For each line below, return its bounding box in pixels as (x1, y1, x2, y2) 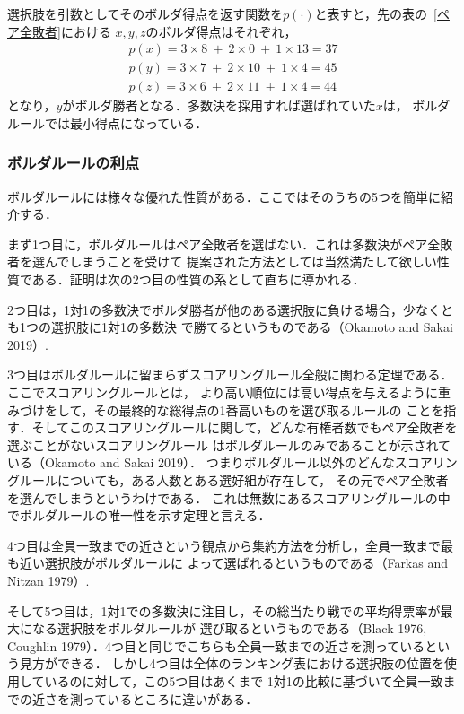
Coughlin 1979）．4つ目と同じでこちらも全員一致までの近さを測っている (7, 636, 425, 655)
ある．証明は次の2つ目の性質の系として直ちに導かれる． (31, 270, 365, 289)
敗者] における (31, 22, 111, 40)
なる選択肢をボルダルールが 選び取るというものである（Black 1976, (31, 619, 427, 638)
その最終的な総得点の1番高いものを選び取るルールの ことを (93, 400, 444, 419)
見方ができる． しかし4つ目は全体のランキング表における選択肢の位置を (19, 654, 444, 673)
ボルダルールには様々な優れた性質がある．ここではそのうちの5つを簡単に (7, 187, 441, 205)
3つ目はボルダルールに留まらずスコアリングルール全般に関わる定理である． (7, 365, 453, 384)
